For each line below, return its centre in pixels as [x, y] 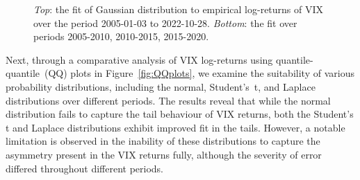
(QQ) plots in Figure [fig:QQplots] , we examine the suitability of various [199, 73]
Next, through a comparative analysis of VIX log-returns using [139, 59]
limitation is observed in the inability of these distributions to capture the [163, 141]
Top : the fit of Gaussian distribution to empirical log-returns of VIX [179, 9]
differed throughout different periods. [84, 168]
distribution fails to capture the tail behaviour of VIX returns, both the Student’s [180, 114]
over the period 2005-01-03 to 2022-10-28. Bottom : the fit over [165, 22]
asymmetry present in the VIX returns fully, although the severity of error [164, 154]
